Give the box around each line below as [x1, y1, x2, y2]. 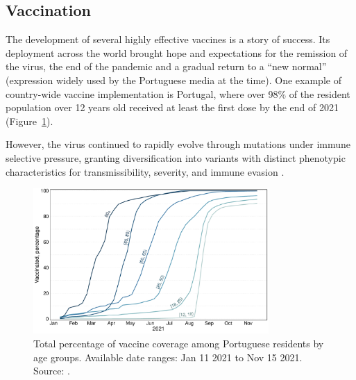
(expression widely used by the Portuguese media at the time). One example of [6, 72, 341, 87]
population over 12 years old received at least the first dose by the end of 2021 [6, 100, 339, 115]
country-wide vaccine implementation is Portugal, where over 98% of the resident [6, 86, 350, 101]
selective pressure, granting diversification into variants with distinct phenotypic [6, 150, 346, 165]
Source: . [33, 363, 70, 378]
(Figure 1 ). [6, 113, 53, 128]
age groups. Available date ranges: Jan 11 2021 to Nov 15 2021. [33, 349, 303, 364]
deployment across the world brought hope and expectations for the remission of [6, 45, 348, 60]
